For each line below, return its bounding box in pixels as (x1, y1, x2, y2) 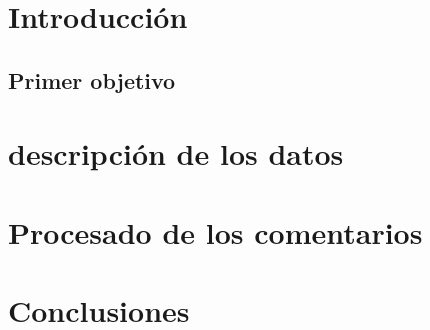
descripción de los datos (8, 133, 344, 174)
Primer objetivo (8, 64, 176, 95)
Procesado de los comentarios (8, 211, 423, 252)
